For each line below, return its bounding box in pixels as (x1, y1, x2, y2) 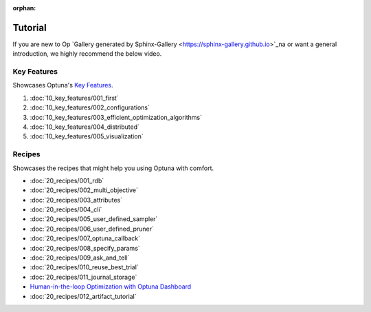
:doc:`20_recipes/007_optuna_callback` (30, 234, 141, 242)
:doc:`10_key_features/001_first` (30, 94, 120, 102)
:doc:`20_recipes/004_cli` (30, 205, 102, 214)
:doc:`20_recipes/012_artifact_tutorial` (30, 292, 137, 300)
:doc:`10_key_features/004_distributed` (30, 123, 140, 131)
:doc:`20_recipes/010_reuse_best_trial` (30, 263, 139, 271)
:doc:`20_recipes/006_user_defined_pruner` (30, 225, 154, 233)
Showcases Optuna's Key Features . (12, 81, 113, 90)
